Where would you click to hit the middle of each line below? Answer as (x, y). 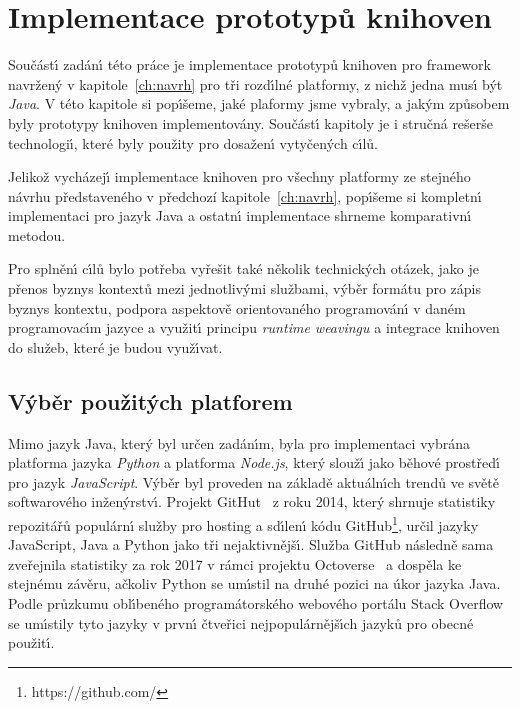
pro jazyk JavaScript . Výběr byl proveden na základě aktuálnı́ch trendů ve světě (253, 481)
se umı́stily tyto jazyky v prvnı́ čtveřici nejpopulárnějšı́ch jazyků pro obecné (241, 622)
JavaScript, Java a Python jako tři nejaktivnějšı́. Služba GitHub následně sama (251, 544)
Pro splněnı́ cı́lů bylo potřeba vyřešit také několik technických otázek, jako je (244, 268)
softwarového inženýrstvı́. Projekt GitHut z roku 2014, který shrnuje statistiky (252, 501)
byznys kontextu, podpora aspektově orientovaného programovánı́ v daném (237, 307)
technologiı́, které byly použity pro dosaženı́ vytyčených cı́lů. (193, 142)
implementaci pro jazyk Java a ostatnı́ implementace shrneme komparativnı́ (240, 215)
